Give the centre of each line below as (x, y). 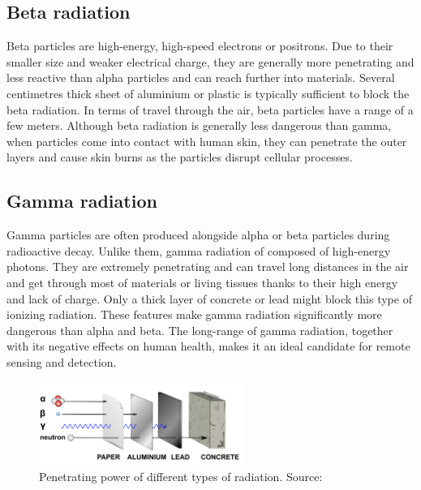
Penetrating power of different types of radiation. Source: (181, 476)
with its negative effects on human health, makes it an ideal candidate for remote (208, 346)
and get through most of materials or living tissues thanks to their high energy (202, 282)
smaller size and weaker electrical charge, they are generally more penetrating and (210, 61)
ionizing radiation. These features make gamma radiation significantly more (194, 314)
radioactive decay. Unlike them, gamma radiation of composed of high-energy (199, 250)
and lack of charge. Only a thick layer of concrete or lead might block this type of (209, 298)
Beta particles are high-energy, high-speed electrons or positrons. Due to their (200, 46)
